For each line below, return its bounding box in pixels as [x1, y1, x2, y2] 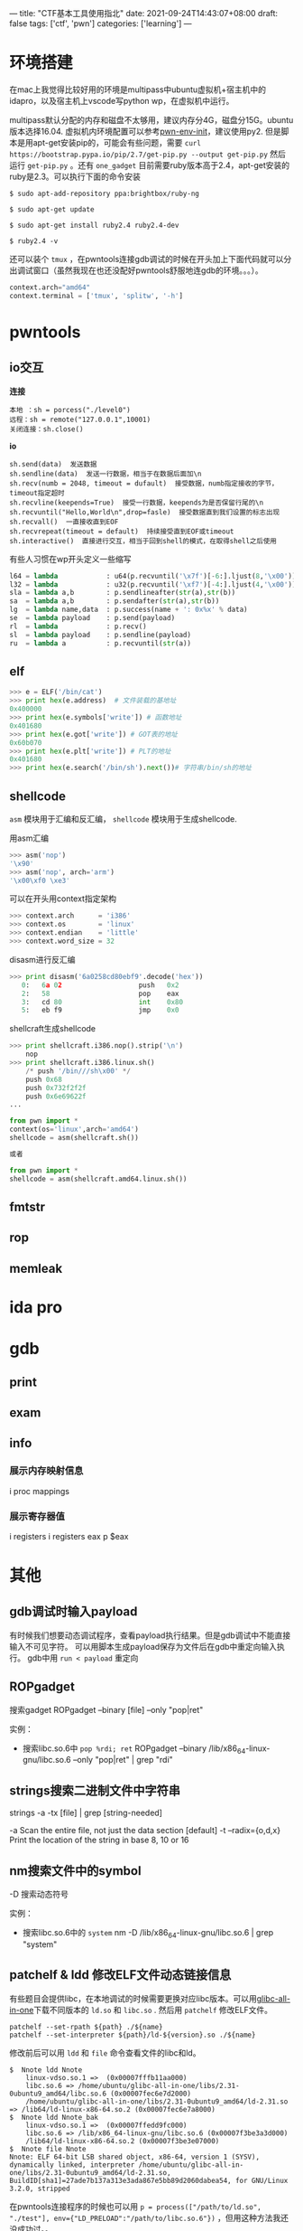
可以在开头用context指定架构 [9, 893, 117, 904]
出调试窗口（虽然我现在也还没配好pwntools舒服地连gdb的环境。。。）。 [9, 265, 263, 276]
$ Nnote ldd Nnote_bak [9, 2113, 99, 2122]
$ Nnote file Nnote [9, 2144, 87, 2153]
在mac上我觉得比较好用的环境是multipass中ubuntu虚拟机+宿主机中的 [9, 84, 267, 95]
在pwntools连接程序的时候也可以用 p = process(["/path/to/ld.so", [9, 2200, 262, 2212]
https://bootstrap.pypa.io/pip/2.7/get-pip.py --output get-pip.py [9, 150, 269, 159]
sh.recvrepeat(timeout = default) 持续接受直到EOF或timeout [9, 527, 234, 536]
